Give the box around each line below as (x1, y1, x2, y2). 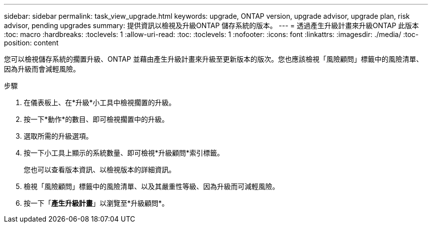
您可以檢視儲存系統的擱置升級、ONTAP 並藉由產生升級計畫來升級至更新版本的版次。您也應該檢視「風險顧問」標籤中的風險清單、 (4, 55, 423, 63)
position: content (4, 38, 59, 47)
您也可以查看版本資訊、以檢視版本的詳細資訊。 (24, 165, 176, 174)
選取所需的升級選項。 (24, 132, 93, 140)
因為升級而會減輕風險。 (4, 65, 80, 73)
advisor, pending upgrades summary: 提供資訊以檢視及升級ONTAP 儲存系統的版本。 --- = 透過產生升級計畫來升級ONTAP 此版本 (4, 21, 419, 30)
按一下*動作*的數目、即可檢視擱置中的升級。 (24, 115, 169, 123)
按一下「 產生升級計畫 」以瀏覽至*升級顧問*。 (24, 199, 169, 207)
